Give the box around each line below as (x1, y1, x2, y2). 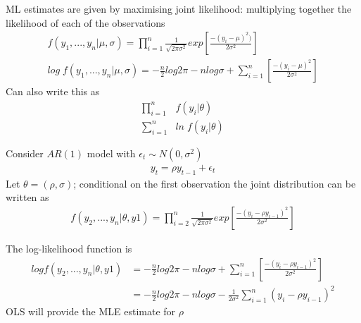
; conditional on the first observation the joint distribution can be (73, 176, 356, 190)
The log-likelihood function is (6, 240, 132, 255)
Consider (6, 145, 44, 160)
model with (87, 145, 136, 160)
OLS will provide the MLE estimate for (6, 304, 176, 319)
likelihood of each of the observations (6, 15, 165, 30)
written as (6, 190, 49, 205)
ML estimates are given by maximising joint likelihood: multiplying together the (6, 1, 352, 16)
